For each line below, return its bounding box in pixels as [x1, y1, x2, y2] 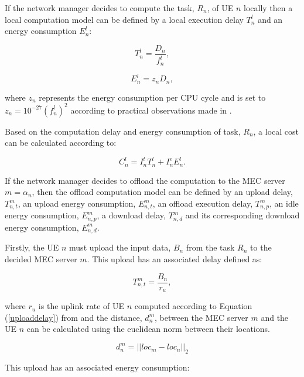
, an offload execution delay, [152, 197, 253, 210]
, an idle [269, 197, 299, 210]
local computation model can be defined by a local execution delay [5, 13, 244, 25]
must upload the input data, [69, 241, 171, 253]
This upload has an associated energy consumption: [5, 361, 190, 373]
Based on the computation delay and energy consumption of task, [5, 125, 241, 137]
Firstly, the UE [5, 241, 59, 253]
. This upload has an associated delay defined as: [87, 252, 262, 265]
